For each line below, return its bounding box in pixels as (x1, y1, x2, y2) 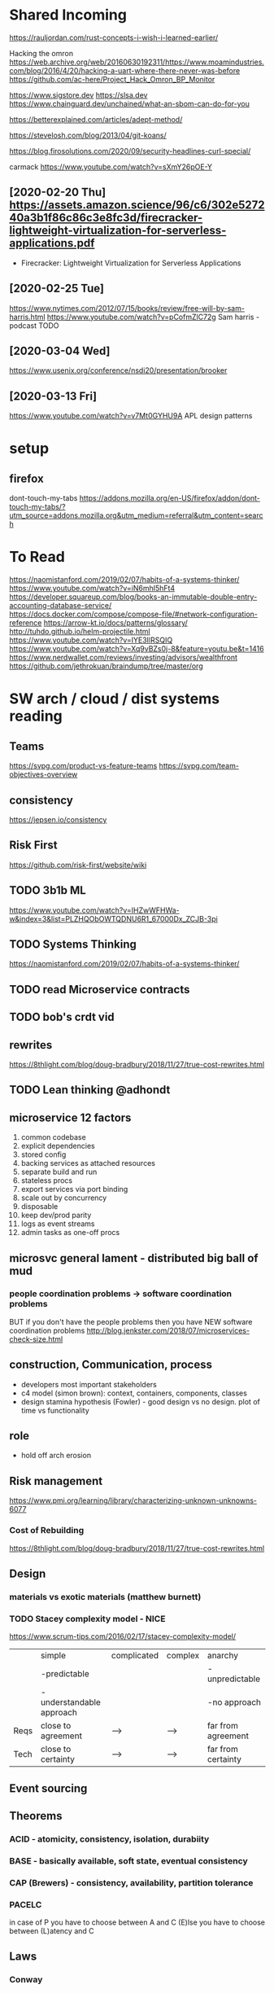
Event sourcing (9, 1781, 88, 1795)
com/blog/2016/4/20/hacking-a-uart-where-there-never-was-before (9, 65, 241, 75)
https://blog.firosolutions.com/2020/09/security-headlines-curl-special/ (9, 146, 251, 155)
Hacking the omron (9, 48, 74, 58)
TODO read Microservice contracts (9, 983, 190, 996)
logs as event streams (20, 1219, 95, 1229)
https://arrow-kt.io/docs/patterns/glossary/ (43, 618, 188, 628)
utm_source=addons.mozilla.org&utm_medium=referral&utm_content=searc (9, 510, 263, 520)
